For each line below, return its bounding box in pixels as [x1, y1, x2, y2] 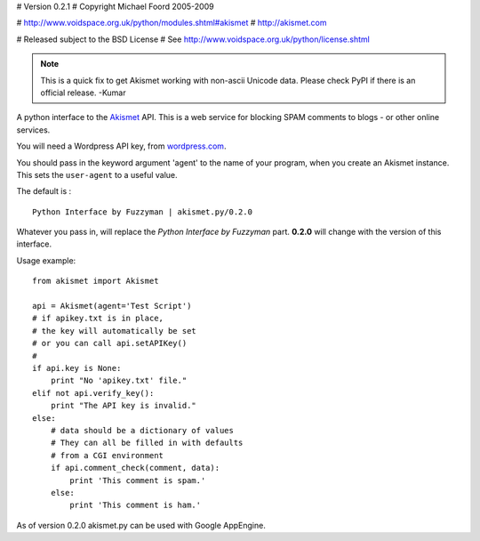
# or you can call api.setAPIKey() [32, 338, 188, 349]
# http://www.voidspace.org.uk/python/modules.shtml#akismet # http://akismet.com [16, 18, 327, 28]
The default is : [16, 186, 72, 197]
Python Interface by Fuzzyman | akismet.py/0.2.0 [32, 206, 253, 217]
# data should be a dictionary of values [50, 425, 235, 435]
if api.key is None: [32, 363, 122, 373]
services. [16, 125, 51, 135]
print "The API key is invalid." [50, 400, 197, 411]
